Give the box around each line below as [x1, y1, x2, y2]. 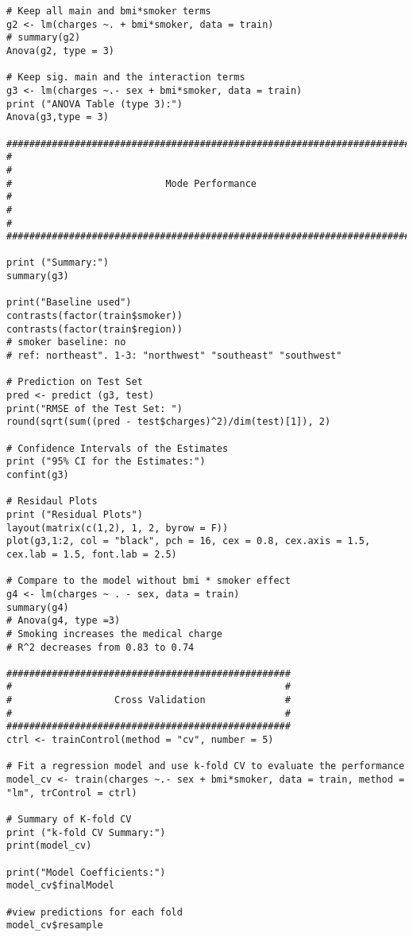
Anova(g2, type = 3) [6, 45, 115, 56]
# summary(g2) [6, 32, 81, 44]
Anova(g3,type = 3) [6, 111, 109, 123]
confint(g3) [6, 468, 69, 480]
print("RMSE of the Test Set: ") [6, 402, 183, 414]
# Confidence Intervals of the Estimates [6, 442, 229, 454]
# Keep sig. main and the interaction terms [6, 72, 245, 84]
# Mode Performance [6, 177, 257, 189]
